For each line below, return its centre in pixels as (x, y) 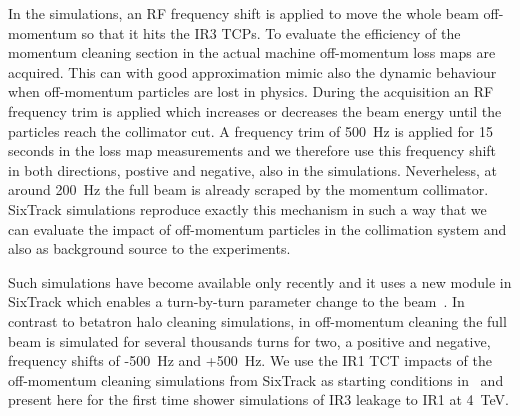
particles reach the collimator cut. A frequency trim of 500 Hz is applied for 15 (250, 130)
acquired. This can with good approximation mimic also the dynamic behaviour (252, 71)
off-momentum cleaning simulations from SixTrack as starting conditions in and (256, 379)
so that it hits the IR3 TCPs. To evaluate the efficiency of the (271, 32)
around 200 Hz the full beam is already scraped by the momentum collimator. (248, 189)
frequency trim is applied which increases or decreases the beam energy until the (255, 110)
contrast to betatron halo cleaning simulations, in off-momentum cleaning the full (257, 320)
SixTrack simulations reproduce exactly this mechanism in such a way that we (247, 208)
